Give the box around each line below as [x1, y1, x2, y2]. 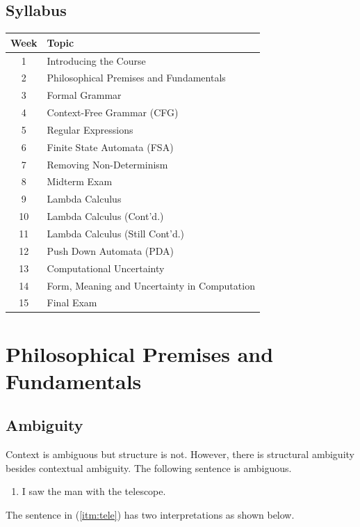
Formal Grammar [47, 88, 122, 102]
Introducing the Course [47, 53, 146, 68]
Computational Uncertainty [47, 260, 165, 275]
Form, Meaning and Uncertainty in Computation [47, 278, 255, 292]
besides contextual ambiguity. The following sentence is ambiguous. [6, 460, 292, 475]
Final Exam [47, 295, 97, 310]
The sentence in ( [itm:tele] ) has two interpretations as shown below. [6, 508, 295, 521]
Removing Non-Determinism [47, 157, 168, 171]
